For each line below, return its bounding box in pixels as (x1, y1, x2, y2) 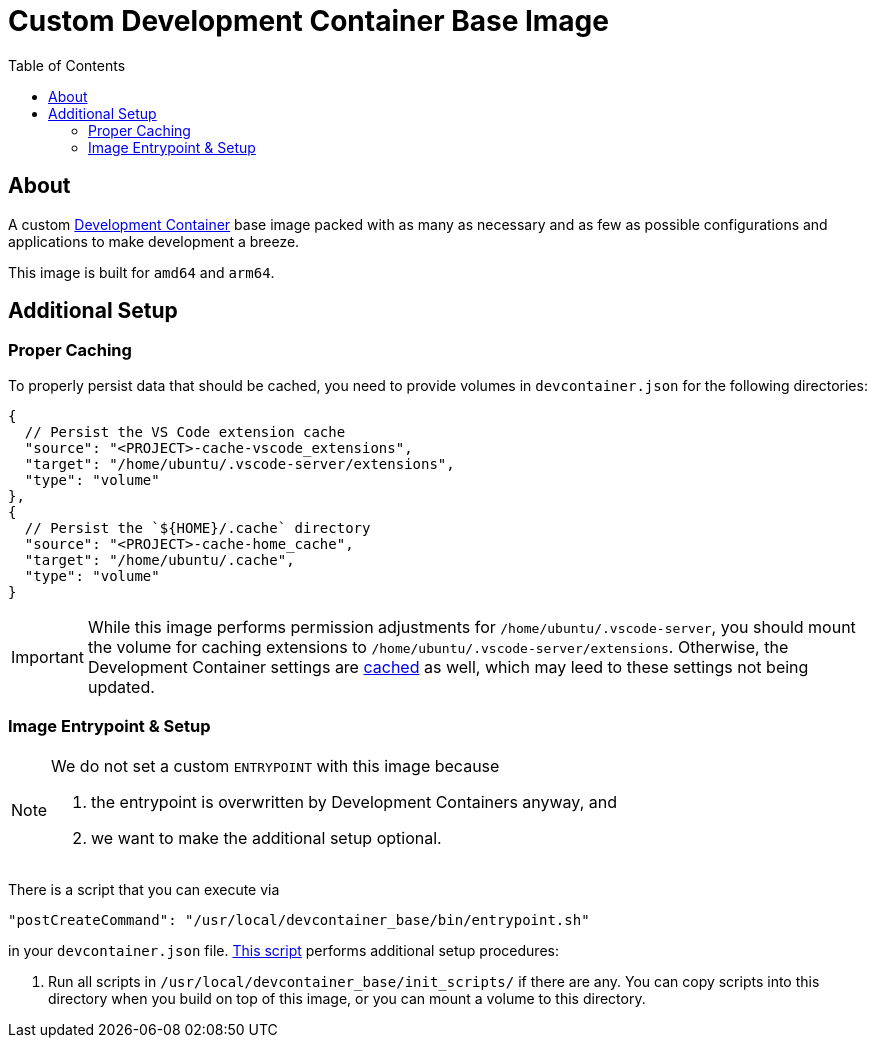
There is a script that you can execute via (8, 880, 280, 898)
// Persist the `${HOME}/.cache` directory (24, 519, 371, 536)
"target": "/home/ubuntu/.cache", (24, 551, 295, 568)
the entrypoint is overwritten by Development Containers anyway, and (91, 791, 617, 812)
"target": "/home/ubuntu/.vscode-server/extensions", (24, 455, 455, 472)
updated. (87, 676, 155, 697)
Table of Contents (8, 56, 126, 74)
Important (11, 646, 84, 667)
